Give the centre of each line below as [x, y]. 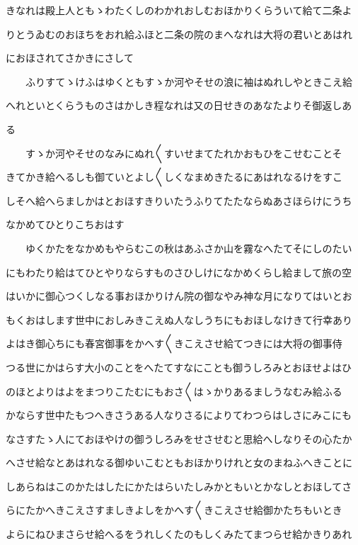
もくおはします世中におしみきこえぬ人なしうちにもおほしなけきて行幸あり [179, 319]
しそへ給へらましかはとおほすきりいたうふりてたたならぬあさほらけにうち [179, 200]
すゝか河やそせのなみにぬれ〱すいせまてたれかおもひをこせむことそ [184, 153]
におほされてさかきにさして [70, 58]
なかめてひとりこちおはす [65, 224]
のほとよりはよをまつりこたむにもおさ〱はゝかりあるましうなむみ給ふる [174, 391]
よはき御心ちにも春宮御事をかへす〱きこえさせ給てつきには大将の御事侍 [174, 343]
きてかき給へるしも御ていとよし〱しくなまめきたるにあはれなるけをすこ [174, 177]
